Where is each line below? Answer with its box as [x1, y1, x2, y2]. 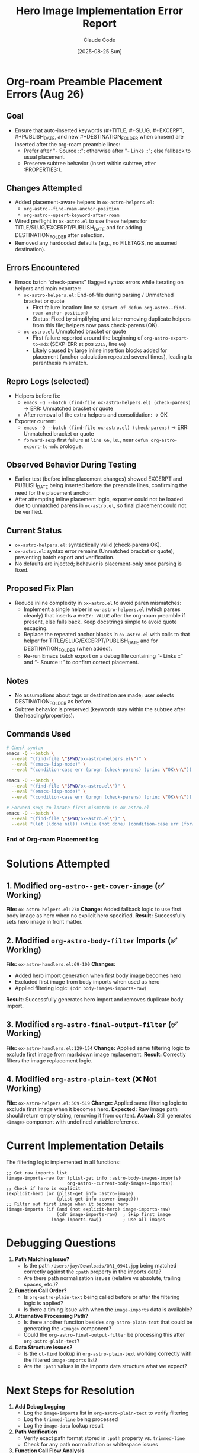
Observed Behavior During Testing [6, 459, 137, 469]
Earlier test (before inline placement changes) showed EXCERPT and [14, 475, 182, 482]
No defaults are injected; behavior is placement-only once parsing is [14, 560, 182, 567]
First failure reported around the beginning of [32, 334, 143, 341]
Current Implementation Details [6, 1139, 165, 1152]
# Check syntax [6, 745, 44, 751]
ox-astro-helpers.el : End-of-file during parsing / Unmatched [23, 291, 174, 298]
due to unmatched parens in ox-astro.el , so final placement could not [14, 502, 187, 509]
